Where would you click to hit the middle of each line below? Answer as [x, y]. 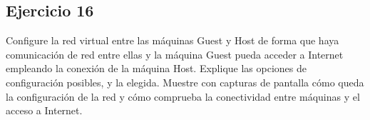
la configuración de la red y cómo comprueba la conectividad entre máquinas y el [183, 96]
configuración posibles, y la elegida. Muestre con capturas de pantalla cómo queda [185, 82]
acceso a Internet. [44, 110]
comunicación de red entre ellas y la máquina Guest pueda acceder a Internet [175, 54]
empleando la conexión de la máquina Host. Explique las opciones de [156, 68]
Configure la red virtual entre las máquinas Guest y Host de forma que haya [173, 40]
